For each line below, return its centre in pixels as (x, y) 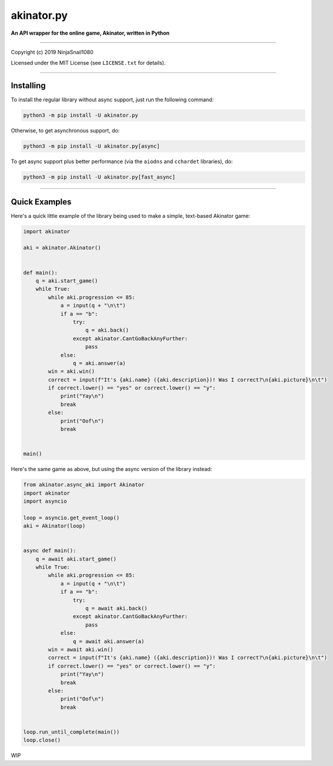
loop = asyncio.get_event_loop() (71, 518)
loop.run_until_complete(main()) (71, 732)
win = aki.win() (71, 372)
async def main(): (50, 551)
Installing (29, 86)
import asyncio (45, 501)
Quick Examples (41, 202)
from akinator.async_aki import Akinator (84, 485)
